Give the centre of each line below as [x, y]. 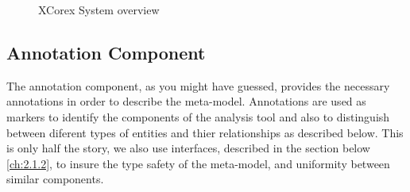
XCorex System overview [99, 10]
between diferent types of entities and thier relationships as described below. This [205, 132]
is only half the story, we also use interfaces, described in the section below [188, 148]
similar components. [55, 179]
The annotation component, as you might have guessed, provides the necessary [198, 85]
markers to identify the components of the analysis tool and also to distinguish [198, 116]
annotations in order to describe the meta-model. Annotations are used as [186, 101]
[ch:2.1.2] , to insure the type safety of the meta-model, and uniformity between [198, 163]
